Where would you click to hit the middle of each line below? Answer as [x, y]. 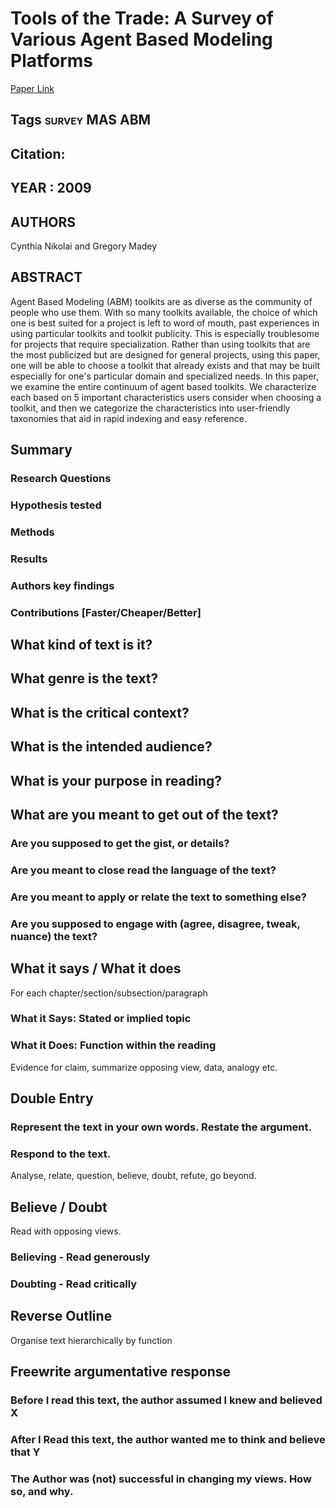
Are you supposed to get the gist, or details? [120, 843]
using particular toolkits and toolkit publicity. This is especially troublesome [165, 333]
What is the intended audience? [111, 747]
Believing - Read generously [80, 1257]
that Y [25, 1452]
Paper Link [32, 88]
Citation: [38, 153]
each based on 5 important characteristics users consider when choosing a [166, 397]
